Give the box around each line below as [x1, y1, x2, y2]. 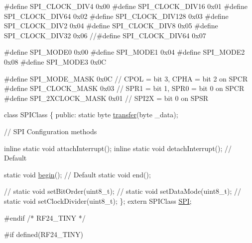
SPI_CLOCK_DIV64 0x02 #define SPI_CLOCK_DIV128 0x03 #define [4, 10, 229, 21]
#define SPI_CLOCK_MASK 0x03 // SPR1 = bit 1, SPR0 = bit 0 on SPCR [4, 83, 245, 93]
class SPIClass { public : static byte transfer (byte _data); [4, 109, 178, 120]
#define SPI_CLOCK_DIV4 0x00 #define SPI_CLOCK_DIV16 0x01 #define [4, 1, 248, 11]
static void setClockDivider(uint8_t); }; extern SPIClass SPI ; [4, 195, 192, 206]
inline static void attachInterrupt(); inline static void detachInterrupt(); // [4, 143, 232, 153]
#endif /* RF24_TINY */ [4, 212, 86, 223]
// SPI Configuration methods [4, 126, 97, 136]
